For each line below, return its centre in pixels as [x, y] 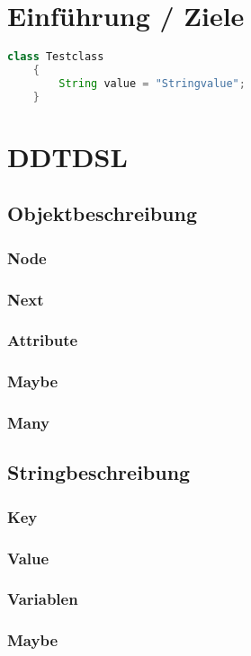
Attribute [43, 340]
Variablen [43, 599]
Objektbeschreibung [103, 213]
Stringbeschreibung [99, 472]
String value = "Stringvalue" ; [152, 83]
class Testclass [56, 57]
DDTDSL [67, 156]
